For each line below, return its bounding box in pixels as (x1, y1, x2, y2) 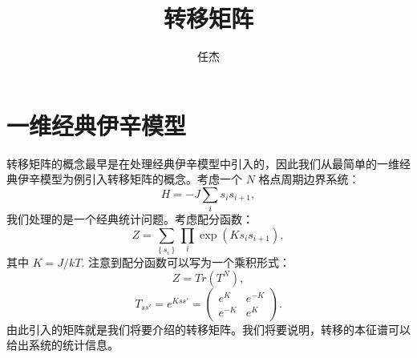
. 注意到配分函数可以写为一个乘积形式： (81, 254, 291, 271)
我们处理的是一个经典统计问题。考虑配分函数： (6, 211, 253, 227)
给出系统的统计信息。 (6, 336, 119, 353)
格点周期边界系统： (258, 171, 360, 187)
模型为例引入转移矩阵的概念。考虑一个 (39, 171, 242, 187)
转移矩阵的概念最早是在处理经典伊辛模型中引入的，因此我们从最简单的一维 (6, 155, 399, 171)
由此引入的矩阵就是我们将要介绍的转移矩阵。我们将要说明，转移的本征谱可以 (6, 320, 411, 337)
